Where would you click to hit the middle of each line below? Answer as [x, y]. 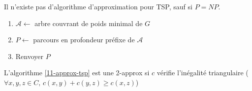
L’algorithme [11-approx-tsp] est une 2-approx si [77, 73]
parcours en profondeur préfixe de [84, 40]
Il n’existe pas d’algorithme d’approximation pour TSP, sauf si [98, 6]
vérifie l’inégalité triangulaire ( [203, 73]
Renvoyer [30, 56]
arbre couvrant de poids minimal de [89, 23]
